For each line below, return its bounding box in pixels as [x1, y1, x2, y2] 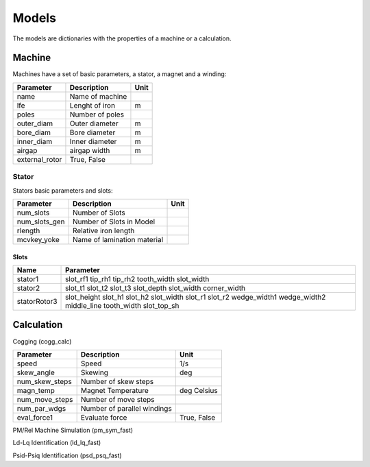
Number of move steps [80, 394, 155, 404]
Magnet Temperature [80, 385, 149, 395]
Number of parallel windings [80, 403, 173, 413]
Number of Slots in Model [72, 217, 156, 226]
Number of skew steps [80, 376, 154, 386]
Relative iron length [72, 226, 135, 235]
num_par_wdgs [16, 403, 66, 413]
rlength [16, 226, 40, 235]
